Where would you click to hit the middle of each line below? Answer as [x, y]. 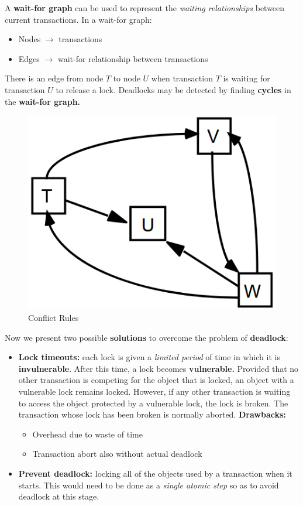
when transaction [182, 78]
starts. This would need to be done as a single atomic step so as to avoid [149, 485]
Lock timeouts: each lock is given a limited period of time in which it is [149, 357]
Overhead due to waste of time [87, 434]
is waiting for [247, 78]
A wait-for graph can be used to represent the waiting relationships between [145, 8]
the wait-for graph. [43, 101]
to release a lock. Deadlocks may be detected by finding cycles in [173, 89]
